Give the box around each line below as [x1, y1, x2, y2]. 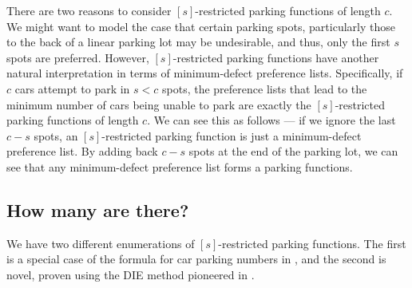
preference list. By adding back [6, 143, 158, 160]
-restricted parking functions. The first [218, 235, 406, 251]
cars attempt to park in [14, 80, 130, 97]
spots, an [34, 127, 78, 144]
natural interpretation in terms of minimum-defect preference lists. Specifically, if [6, 65, 403, 81]
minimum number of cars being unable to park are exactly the [6, 96, 311, 112]
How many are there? [6, 197, 189, 222]
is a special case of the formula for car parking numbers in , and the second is [6, 251, 386, 267]
